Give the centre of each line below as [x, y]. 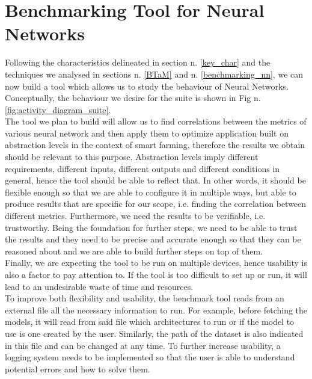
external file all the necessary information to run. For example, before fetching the [156, 310]
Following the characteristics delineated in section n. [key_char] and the [138, 62]
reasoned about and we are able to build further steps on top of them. [134, 251]
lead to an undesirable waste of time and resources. [99, 286]
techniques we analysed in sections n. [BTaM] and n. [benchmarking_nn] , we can [154, 74]
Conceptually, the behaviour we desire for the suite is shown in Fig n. [133, 98]
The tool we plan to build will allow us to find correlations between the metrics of [156, 121]
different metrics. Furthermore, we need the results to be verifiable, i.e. [135, 216]
